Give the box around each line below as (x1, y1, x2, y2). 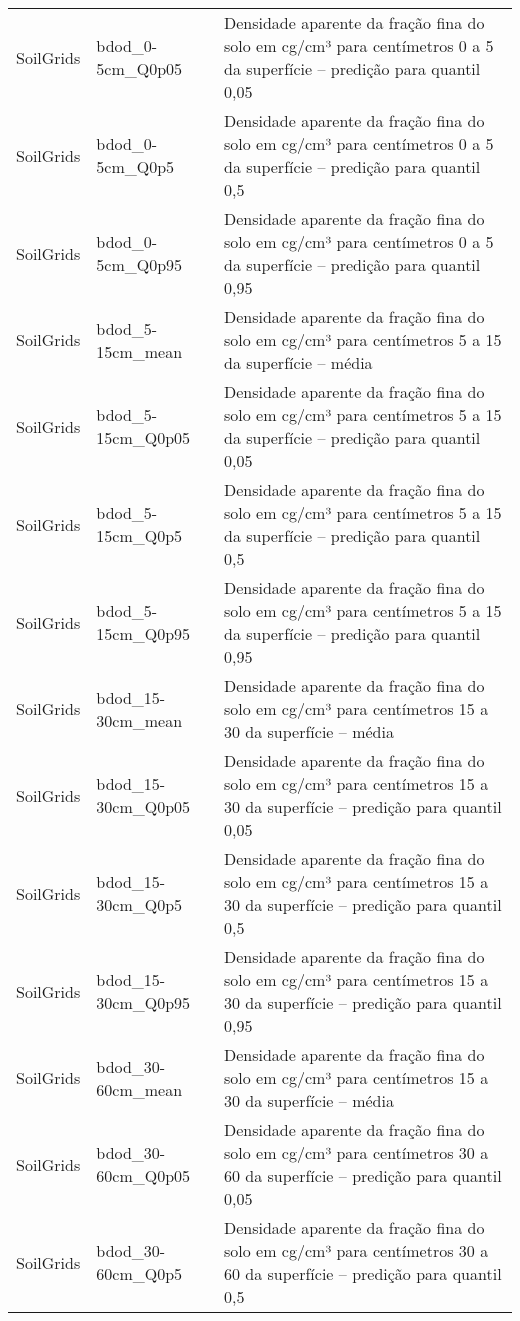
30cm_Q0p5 (96, 893, 183, 916)
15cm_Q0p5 (96, 524, 183, 547)
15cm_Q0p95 (96, 622, 191, 645)
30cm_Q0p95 (96, 991, 191, 1014)
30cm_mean (96, 708, 183, 732)
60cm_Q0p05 (96, 1164, 191, 1187)
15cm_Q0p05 (96, 426, 191, 449)
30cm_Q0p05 (96, 795, 191, 818)
